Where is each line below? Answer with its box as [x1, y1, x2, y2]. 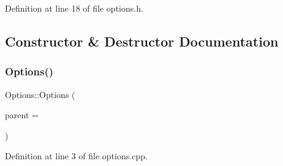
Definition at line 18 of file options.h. [5, 2, 143, 14]
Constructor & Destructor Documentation [5, 31, 279, 50]
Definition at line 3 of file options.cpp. [5, 149, 148, 162]
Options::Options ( [5, 88, 75, 100]
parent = [5, 108, 39, 121]
